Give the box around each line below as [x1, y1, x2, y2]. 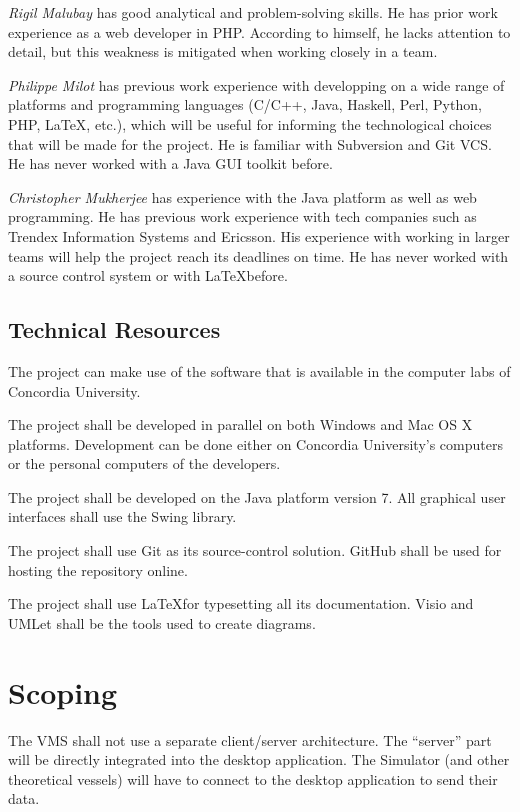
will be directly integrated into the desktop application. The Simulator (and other [8, 749, 510, 770]
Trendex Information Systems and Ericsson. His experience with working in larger [8, 225, 510, 246]
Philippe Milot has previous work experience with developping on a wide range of [8, 74, 505, 95]
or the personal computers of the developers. [8, 453, 281, 474]
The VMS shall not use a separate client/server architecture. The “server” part [8, 729, 492, 750]
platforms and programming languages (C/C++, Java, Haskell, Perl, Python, [8, 94, 482, 115]
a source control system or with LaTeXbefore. [8, 265, 288, 286]
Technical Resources [8, 314, 221, 345]
